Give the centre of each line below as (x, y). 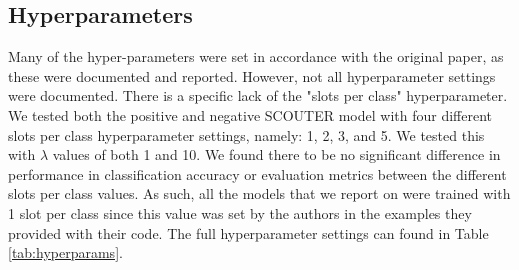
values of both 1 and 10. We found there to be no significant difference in (276, 154)
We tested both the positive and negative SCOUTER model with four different (250, 114)
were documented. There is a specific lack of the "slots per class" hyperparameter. (258, 95)
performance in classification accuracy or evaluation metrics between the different (257, 173)
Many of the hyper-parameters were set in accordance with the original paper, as (256, 56)
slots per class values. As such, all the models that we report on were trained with (259, 193)
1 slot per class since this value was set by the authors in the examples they (240, 212)
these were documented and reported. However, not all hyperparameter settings (252, 75)
